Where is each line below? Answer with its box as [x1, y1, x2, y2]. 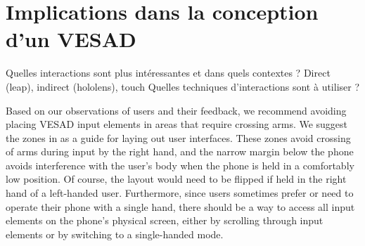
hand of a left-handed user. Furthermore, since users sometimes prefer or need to [6, 186, 354, 200]
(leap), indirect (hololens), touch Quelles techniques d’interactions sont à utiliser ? [6, 79, 360, 93]
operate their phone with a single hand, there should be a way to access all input [6, 199, 355, 214]
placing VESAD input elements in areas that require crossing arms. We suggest [6, 117, 348, 131]
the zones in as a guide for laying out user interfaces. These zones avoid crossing [6, 130, 351, 145]
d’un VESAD [6, 25, 136, 53]
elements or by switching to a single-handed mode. [6, 226, 224, 241]
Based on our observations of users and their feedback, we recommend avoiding [6, 103, 347, 117]
